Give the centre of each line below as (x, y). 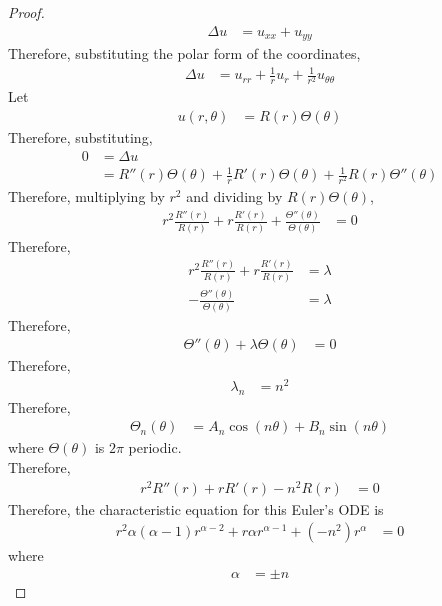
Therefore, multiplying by (86, 196)
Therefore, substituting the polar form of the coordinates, (184, 53)
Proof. (26, 12)
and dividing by (234, 196)
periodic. (155, 447)
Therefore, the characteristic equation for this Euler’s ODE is (196, 508)
